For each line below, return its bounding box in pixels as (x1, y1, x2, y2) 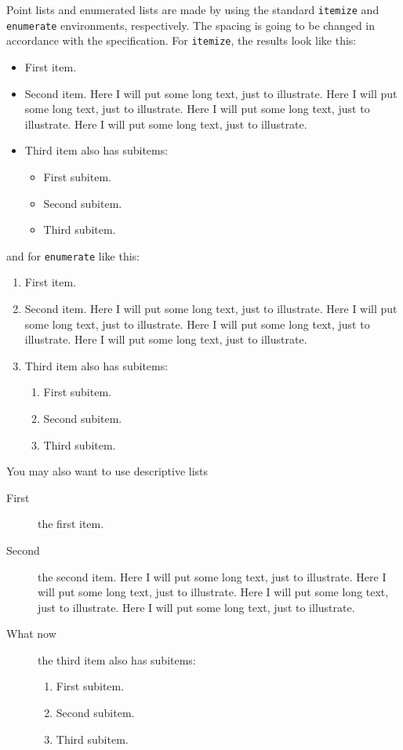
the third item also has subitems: (38, 651, 196, 668)
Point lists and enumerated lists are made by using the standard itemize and (6, 2, 379, 17)
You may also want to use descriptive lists (6, 463, 209, 479)
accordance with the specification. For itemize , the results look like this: (6, 32, 357, 49)
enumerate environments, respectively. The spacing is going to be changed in (6, 16, 376, 33)
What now (6, 625, 56, 642)
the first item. (38, 515, 104, 532)
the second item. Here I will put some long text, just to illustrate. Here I (38, 568, 387, 584)
